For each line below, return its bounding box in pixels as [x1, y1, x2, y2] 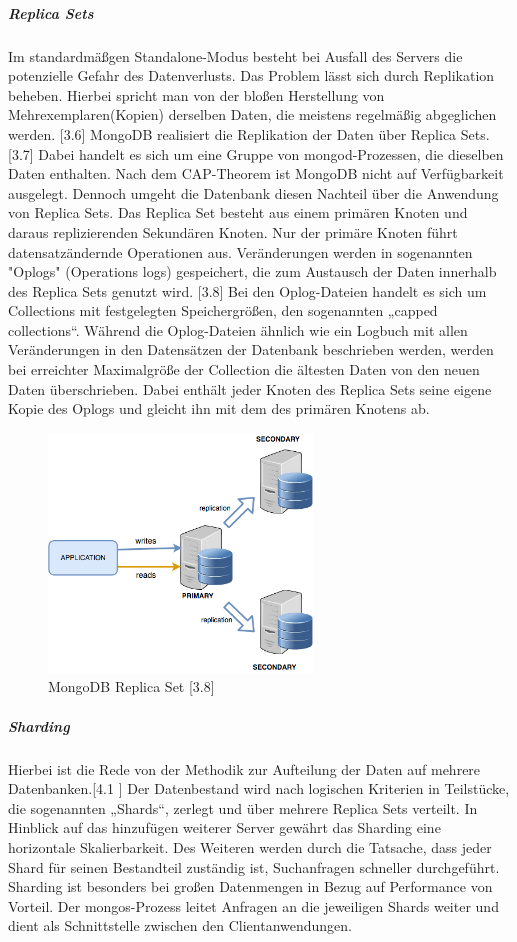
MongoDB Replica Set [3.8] [48, 676, 215, 697]
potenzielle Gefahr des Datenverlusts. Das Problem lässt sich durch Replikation [8, 65, 495, 86]
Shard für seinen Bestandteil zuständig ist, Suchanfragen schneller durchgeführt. [8, 856, 500, 877]
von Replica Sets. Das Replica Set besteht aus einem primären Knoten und [8, 202, 468, 223]
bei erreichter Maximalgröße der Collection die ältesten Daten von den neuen [8, 359, 480, 380]
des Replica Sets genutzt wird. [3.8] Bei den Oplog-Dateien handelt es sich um [8, 280, 487, 301]
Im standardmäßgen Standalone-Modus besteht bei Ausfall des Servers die [8, 45, 463, 66]
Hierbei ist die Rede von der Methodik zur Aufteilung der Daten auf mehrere [8, 758, 481, 779]
